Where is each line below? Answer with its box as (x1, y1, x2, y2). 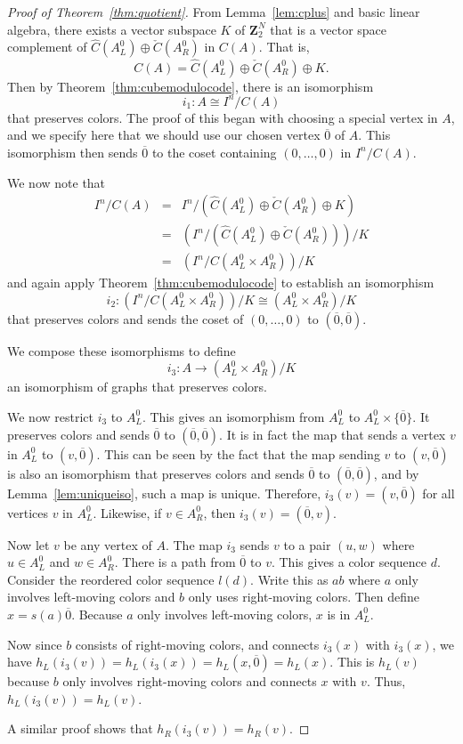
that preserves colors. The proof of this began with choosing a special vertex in (7, 108, 438, 126)
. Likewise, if (93, 503, 162, 522)
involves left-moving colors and (7, 587, 175, 606)
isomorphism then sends (7, 142, 138, 161)
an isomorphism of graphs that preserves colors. (7, 377, 267, 396)
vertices (7, 503, 48, 522)
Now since (7, 635, 62, 653)
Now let (7, 535, 50, 554)
